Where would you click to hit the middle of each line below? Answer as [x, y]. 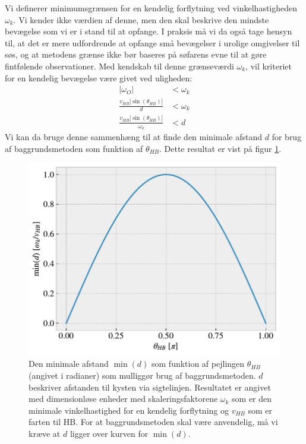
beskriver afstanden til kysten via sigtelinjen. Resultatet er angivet [150, 387]
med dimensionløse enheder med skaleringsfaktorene [123, 399]
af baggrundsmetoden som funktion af [74, 148]
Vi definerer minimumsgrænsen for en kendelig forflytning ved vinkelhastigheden [151, 8]
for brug [287, 136]
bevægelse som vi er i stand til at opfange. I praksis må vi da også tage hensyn [149, 31]
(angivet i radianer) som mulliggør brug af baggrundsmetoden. [142, 375]
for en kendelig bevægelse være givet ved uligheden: [99, 77]
